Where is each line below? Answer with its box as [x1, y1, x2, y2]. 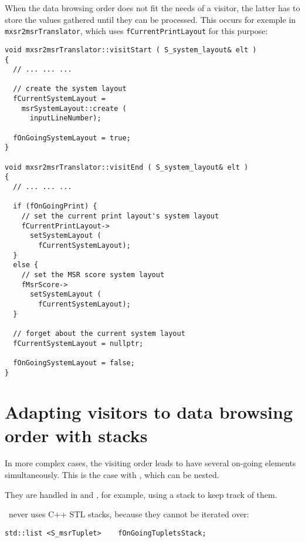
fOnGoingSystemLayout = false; [13, 358, 135, 367]
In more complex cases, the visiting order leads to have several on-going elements [5, 457, 296, 469]
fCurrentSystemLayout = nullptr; [13, 339, 144, 348]
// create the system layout [13, 85, 127, 93]
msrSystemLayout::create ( [21, 104, 127, 113]
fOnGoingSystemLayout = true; [13, 133, 131, 142]
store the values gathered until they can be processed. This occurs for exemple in [5, 13, 296, 25]
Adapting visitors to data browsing [5, 400, 293, 424]
